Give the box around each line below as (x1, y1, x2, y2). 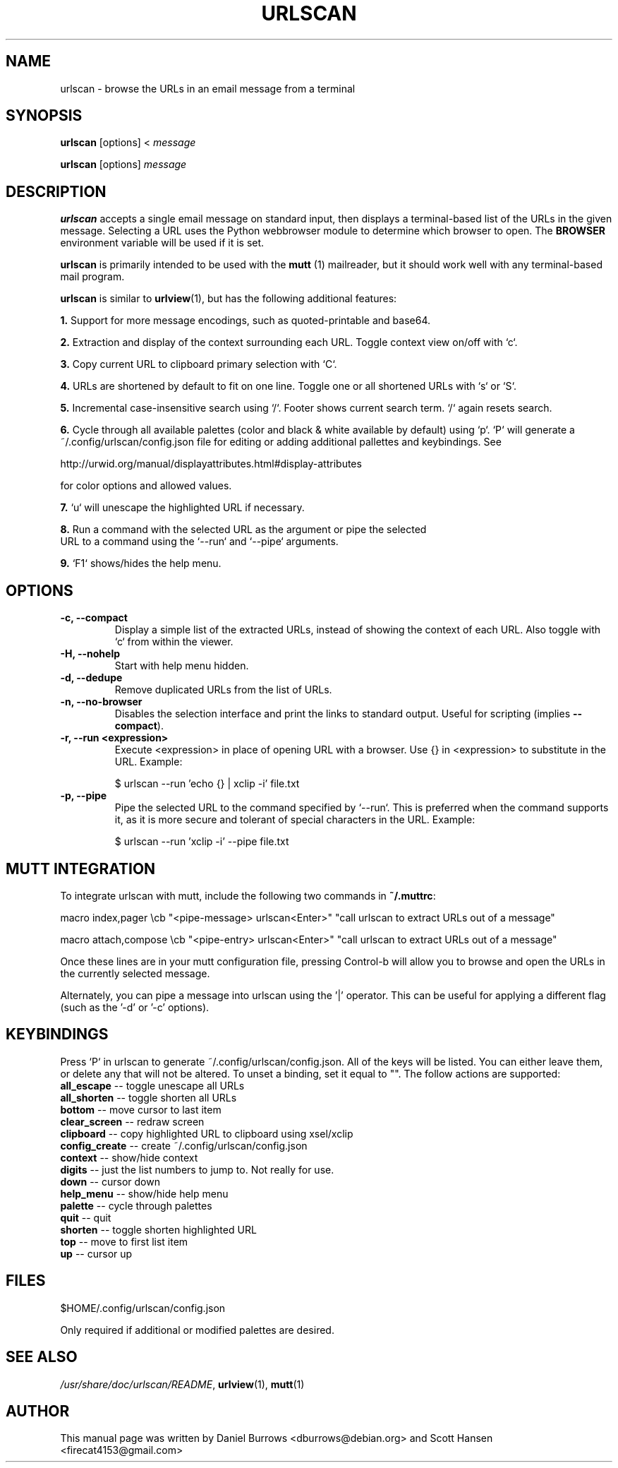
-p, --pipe (60, 789, 107, 802)
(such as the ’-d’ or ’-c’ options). (60, 1001, 210, 1013)
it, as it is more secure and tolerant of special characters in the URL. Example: (114, 813, 475, 826)
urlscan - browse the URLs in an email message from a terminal (60, 82, 356, 95)
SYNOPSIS (6, 107, 83, 125)
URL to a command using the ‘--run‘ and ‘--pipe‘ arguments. (60, 535, 339, 548)
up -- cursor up (60, 1247, 133, 1260)
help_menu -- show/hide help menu (60, 1187, 229, 1200)
